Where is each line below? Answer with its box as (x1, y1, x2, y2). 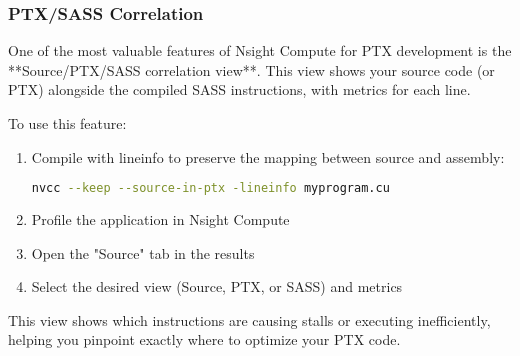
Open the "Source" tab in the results (31, 242, 255, 263)
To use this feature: (8, 113, 127, 133)
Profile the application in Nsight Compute (31, 209, 290, 230)
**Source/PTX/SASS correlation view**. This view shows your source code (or (8, 59, 495, 80)
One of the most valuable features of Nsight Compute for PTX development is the (8, 40, 512, 61)
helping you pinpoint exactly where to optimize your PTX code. (8, 329, 401, 350)
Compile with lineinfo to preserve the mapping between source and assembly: (31, 146, 505, 167)
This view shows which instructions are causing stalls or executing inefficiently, (8, 309, 491, 330)
